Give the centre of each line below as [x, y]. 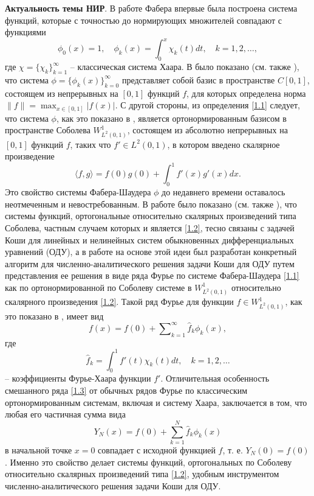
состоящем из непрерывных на [62, 93]
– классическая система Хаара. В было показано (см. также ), [185, 67]
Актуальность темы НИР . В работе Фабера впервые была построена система [151, 8]
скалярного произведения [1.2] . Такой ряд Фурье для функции [119, 302]
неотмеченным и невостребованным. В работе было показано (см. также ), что [151, 204]
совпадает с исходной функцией [157, 449]
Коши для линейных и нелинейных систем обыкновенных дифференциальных [149, 239]
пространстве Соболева [48, 130]
